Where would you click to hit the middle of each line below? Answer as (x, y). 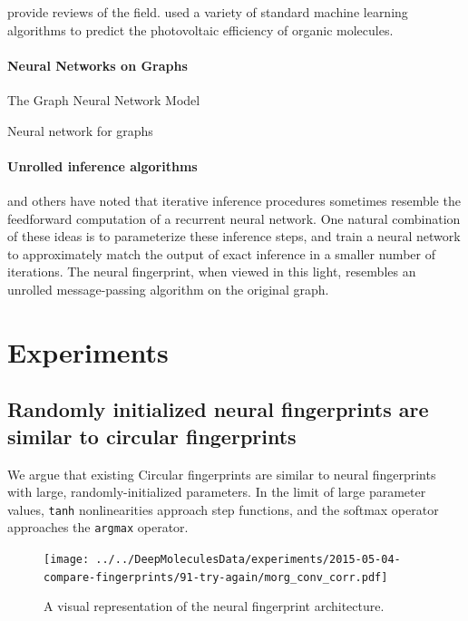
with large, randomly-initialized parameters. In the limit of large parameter (217, 492)
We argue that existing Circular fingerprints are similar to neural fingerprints (222, 474)
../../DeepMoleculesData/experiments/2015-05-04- (248, 559)
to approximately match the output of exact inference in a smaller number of (221, 253)
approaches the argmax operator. (98, 527)
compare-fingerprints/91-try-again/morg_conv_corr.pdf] (216, 577)
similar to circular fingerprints (152, 436)
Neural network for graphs (80, 130)
